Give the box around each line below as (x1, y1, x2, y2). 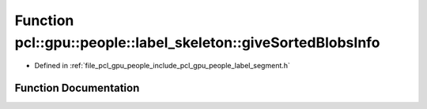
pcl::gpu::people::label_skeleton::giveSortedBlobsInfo (14, 34, 380, 51)
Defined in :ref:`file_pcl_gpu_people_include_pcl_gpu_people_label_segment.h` (34, 61, 290, 71)
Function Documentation (14, 82, 140, 95)
